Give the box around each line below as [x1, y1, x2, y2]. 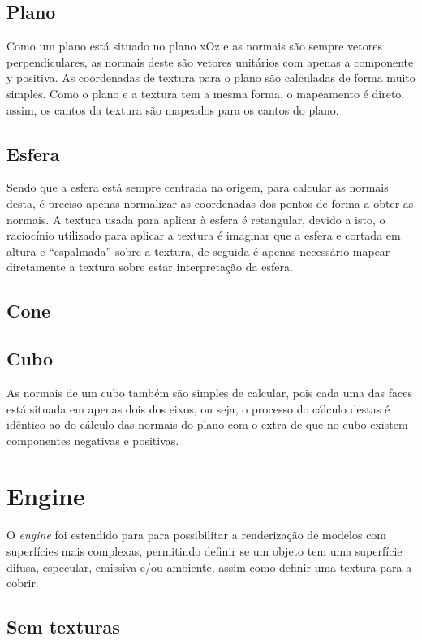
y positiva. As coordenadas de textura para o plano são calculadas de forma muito [6, 69, 416, 86]
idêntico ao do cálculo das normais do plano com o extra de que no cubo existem [6, 416, 408, 433]
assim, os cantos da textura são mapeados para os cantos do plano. [6, 101, 339, 118]
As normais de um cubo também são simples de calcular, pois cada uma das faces [6, 383, 412, 400]
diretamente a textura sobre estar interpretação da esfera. [6, 258, 293, 275]
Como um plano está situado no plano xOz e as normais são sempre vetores [6, 37, 382, 54]
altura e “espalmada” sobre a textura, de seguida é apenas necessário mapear [6, 242, 390, 259]
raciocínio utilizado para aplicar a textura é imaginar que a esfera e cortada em [6, 227, 401, 244]
